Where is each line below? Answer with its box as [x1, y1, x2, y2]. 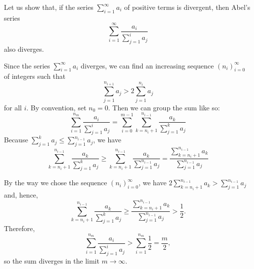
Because [4, 134, 28, 145]
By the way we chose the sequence [4, 177, 107, 188]
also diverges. [4, 43, 44, 54]
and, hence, [4, 189, 38, 200]
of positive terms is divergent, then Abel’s [124, 2, 251, 12]
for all [4, 102, 22, 112]
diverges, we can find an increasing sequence [81, 60, 214, 70]
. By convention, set [26, 102, 87, 112]
